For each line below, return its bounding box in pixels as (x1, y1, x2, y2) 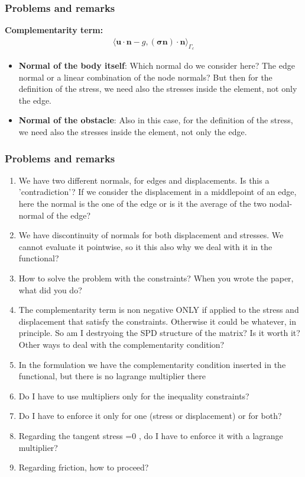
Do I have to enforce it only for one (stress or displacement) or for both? (18, 409, 282, 422)
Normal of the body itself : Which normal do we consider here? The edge (18, 59, 295, 72)
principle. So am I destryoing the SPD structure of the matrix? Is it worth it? (18, 326, 300, 339)
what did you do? (18, 283, 82, 296)
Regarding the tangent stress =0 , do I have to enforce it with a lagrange (18, 429, 283, 441)
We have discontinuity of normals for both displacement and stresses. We (18, 229, 284, 241)
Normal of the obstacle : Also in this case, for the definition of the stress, (18, 114, 293, 126)
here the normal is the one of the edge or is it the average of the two (18, 197, 267, 210)
